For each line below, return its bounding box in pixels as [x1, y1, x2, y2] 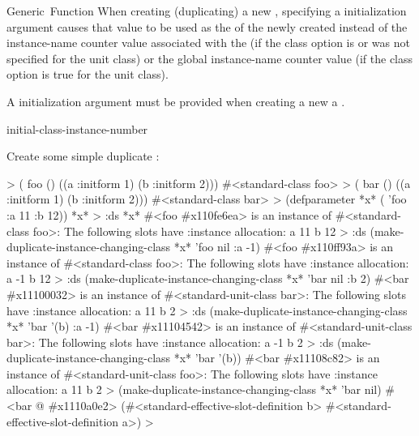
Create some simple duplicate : [6, 147, 160, 165]
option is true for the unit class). [6, 66, 169, 83]
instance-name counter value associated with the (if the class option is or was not [6, 34, 410, 51]
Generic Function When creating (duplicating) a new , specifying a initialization [6, 2, 407, 19]
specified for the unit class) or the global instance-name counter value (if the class [6, 49, 413, 66]
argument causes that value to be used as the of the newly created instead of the [6, 18, 408, 35]
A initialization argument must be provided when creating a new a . [6, 92, 345, 109]
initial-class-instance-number [6, 120, 148, 137]
